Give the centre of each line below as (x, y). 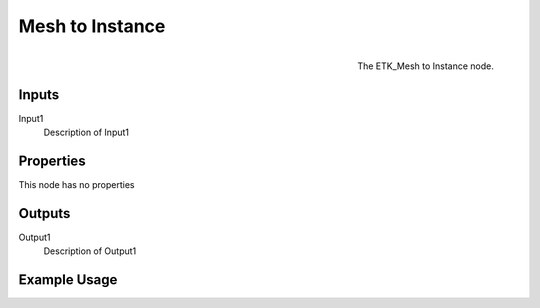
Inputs (39, 94)
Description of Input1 (86, 132)
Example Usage (68, 280)
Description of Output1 (90, 251)
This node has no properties (76, 184)
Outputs (44, 213)
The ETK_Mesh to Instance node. (425, 66)
